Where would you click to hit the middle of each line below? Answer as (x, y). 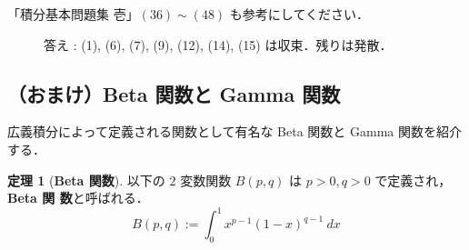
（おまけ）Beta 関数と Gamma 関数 (174, 93)
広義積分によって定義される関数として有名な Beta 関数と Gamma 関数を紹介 (234, 131)
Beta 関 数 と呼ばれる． (78, 198)
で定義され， (413, 180)
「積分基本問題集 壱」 (73, 14)
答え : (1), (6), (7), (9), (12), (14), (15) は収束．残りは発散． (218, 44)
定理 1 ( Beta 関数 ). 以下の (86, 180)
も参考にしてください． (299, 14)
